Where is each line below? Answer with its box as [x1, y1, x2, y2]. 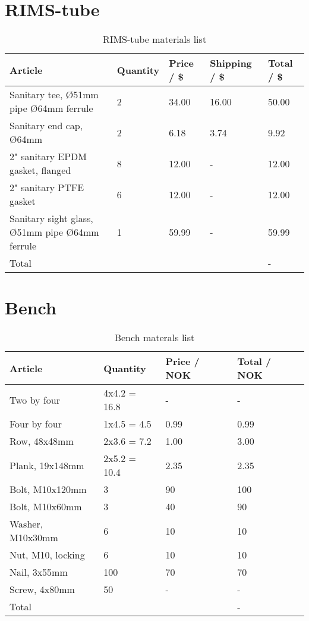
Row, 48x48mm [10, 434, 74, 448]
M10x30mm [10, 530, 58, 545]
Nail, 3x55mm [10, 565, 68, 579]
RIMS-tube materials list [102, 32, 207, 46]
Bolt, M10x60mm [10, 500, 82, 514]
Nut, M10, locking [10, 548, 85, 562]
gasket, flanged [10, 163, 71, 177]
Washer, [10, 517, 43, 531]
